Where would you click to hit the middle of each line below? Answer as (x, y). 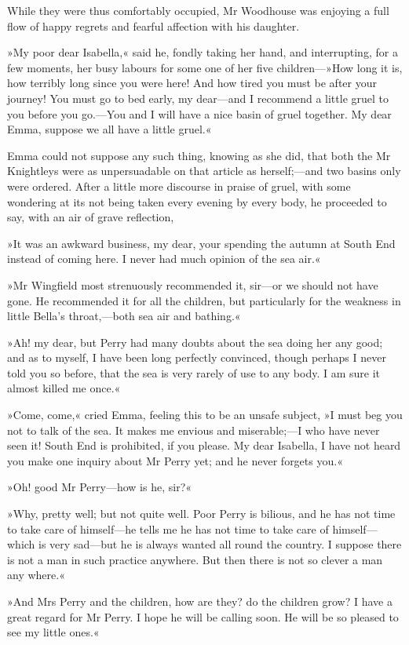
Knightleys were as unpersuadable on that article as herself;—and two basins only (204, 171)
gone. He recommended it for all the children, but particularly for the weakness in (204, 300)
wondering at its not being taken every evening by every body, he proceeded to (197, 201)
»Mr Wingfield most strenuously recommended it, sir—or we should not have (193, 284)
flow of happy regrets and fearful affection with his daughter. (153, 26)
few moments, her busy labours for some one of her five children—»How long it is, (205, 67)
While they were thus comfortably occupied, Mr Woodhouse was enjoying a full (198, 10)
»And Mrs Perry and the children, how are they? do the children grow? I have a (200, 601)
